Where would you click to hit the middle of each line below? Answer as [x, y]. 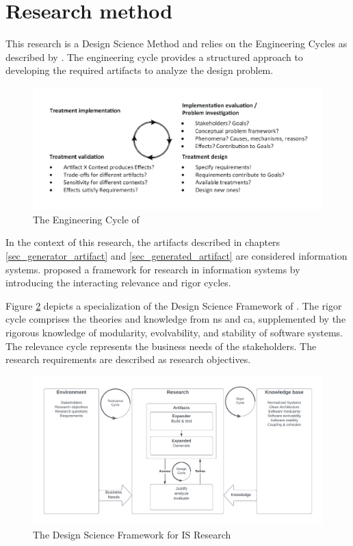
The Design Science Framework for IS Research [132, 534]
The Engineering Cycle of [86, 219]
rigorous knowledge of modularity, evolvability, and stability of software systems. [174, 332]
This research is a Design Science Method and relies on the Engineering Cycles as [176, 44]
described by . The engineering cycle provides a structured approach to [154, 57]
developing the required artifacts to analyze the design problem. [140, 70]
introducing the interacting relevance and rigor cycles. [118, 283]
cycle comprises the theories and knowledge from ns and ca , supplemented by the [176, 319]
